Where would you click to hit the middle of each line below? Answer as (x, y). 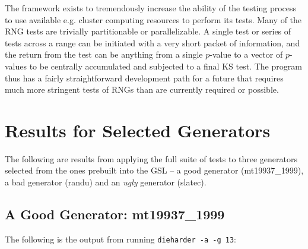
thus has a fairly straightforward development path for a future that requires (144, 78)
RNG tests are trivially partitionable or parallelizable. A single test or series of (148, 31)
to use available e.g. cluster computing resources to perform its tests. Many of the (153, 19)
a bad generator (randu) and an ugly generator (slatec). (106, 182)
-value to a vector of (246, 54)
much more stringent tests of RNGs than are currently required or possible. (142, 89)
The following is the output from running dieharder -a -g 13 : (121, 239)
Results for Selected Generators (138, 130)
